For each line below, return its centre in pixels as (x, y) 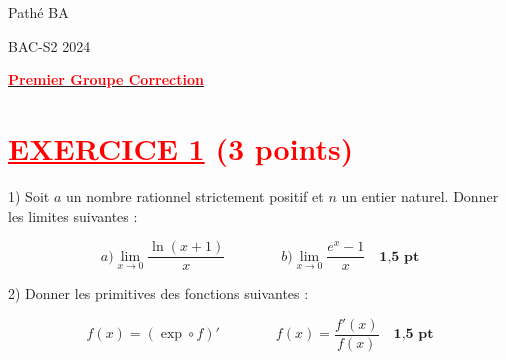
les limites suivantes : (73, 215)
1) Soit (29, 195)
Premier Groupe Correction (106, 79)
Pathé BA (38, 12)
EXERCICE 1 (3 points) (181, 147)
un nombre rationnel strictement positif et (194, 195)
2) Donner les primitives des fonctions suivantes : (158, 293)
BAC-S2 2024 (49, 45)
